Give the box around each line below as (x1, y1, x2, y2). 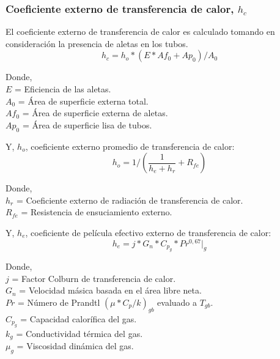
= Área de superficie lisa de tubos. (22, 118, 152, 131)
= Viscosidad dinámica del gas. (17, 339, 134, 352)
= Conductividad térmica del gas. (16, 327, 143, 340)
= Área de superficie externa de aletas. (22, 106, 168, 119)
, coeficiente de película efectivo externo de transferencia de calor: (25, 226, 271, 239)
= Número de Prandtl (17, 295, 100, 308)
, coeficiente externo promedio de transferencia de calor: (25, 139, 235, 152)
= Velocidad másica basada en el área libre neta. (19, 284, 202, 297)
